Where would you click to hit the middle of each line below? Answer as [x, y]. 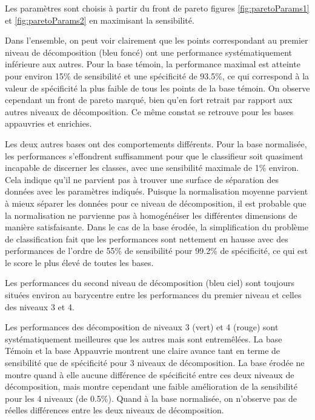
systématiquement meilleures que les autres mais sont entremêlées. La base [144, 338]
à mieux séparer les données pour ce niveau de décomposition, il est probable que [156, 203]
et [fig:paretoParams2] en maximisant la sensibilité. [100, 20]
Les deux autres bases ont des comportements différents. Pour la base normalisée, [156, 143]
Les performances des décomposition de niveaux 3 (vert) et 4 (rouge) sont [142, 327]
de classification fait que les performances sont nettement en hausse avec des [147, 238]
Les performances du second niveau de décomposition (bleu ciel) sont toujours [150, 283]
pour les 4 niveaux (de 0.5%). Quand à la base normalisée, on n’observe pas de [151, 398]
